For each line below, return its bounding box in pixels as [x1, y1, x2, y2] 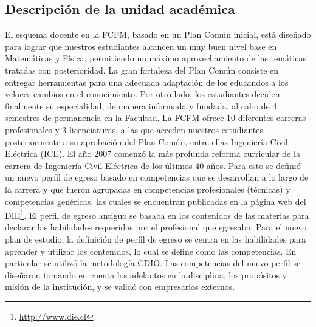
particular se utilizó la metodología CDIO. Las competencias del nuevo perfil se [5, 256, 301, 269]
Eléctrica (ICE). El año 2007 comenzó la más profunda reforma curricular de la [5, 147, 300, 160]
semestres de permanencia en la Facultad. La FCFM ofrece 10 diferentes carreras [5, 111, 306, 124]
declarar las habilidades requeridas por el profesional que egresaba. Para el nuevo [5, 221, 307, 233]
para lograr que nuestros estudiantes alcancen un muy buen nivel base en [5, 40, 277, 52]
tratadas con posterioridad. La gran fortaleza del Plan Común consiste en [5, 63, 279, 76]
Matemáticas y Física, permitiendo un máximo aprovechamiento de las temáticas [5, 52, 306, 64]
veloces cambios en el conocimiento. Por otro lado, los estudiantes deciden [5, 88, 280, 100]
